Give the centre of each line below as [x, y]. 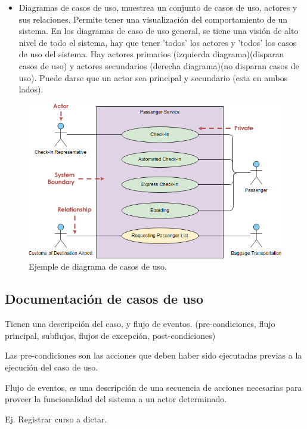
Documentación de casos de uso [104, 299]
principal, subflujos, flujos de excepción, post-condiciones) [110, 335]
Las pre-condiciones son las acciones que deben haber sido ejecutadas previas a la [153, 355]
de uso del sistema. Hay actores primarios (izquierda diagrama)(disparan [151, 54]
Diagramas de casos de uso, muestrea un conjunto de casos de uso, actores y [158, 7]
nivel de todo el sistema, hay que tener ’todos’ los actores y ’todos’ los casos [158, 42]
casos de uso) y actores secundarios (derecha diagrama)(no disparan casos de [159, 65]
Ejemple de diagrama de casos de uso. [98, 266]
